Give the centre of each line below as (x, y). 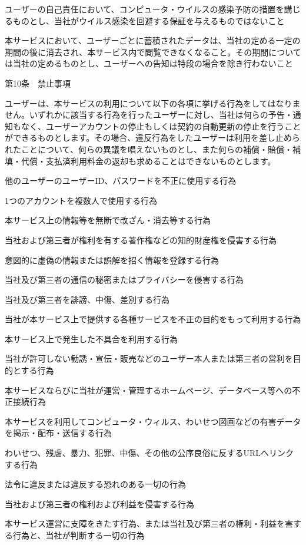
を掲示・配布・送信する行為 (58, 433)
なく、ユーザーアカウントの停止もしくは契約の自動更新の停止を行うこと (161, 126)
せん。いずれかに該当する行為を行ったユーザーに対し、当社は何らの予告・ (149, 115)
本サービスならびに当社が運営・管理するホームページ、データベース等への (149, 390)
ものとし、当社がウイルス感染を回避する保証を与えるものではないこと (149, 20)
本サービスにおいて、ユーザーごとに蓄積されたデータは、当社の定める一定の (153, 40)
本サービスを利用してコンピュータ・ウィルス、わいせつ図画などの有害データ (153, 421)
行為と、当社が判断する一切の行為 (79, 535)
